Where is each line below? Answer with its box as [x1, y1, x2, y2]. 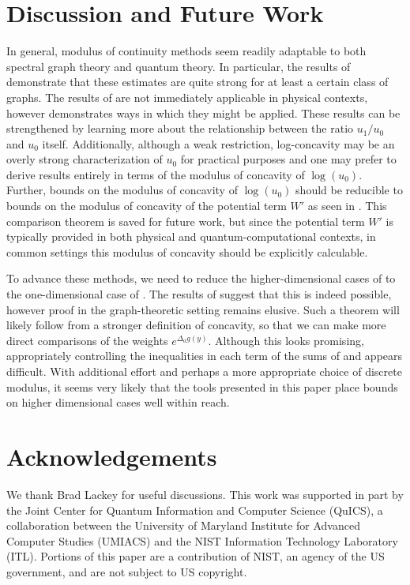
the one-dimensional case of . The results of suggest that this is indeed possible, [6, 286, 392, 302]
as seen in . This [307, 197, 387, 214]
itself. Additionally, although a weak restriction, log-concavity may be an [42, 135, 395, 152]
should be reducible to [295, 182, 403, 198]
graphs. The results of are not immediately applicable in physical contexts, [6, 88, 368, 105]
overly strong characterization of [6, 151, 163, 167]
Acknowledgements [6, 440, 217, 472]
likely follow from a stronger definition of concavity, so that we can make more [6, 317, 386, 333]
